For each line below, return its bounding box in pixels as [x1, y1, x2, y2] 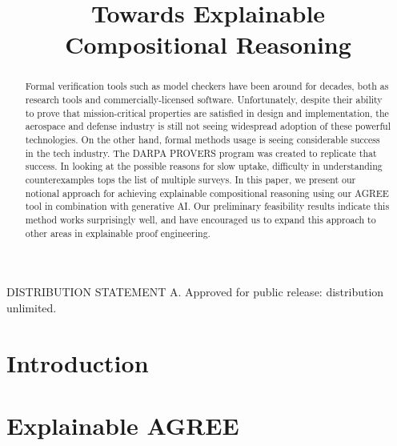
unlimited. [6, 299, 57, 315]
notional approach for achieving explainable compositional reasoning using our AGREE [25, 186, 389, 199]
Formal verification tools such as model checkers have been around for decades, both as [25, 79, 389, 93]
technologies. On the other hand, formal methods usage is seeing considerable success [25, 132, 380, 146]
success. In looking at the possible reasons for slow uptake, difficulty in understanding [25, 159, 383, 173]
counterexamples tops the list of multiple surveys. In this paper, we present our [25, 172, 356, 186]
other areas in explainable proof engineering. [25, 226, 211, 239]
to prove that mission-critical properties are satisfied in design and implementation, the [25, 106, 389, 119]
